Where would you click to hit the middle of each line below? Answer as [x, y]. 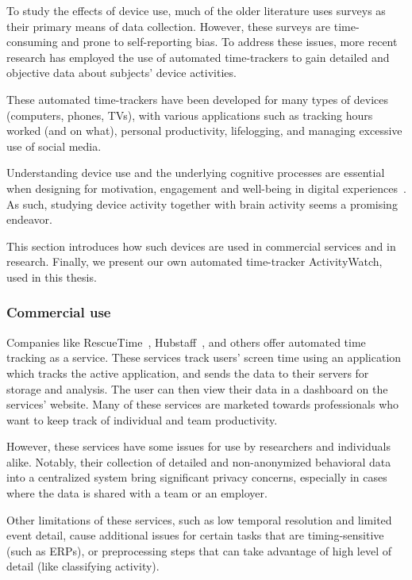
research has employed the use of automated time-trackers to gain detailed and [198, 57]
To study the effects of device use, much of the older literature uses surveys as [196, 10]
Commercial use [59, 312]
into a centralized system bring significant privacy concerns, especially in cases [197, 477]
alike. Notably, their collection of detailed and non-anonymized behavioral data [199, 461]
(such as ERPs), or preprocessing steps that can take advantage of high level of [199, 550]
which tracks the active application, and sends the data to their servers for [188, 373]
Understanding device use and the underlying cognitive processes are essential [196, 173]
